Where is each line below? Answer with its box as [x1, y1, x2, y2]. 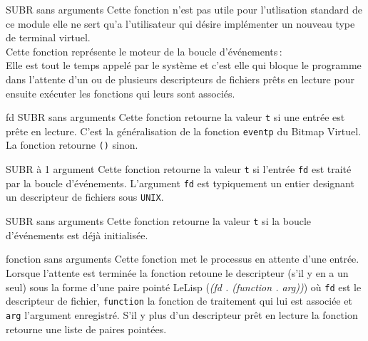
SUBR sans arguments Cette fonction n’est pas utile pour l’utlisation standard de [6, 2, 363, 16]
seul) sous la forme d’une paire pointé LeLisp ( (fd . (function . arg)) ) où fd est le [6, 279, 362, 294]
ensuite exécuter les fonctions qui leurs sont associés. [6, 85, 235, 100]
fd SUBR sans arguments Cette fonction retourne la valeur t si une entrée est [6, 110, 345, 125]
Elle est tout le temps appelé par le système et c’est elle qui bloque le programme [6, 58, 362, 73]
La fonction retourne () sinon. [6, 137, 138, 152]
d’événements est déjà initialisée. [6, 227, 148, 242]
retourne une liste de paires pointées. [6, 321, 167, 336]
